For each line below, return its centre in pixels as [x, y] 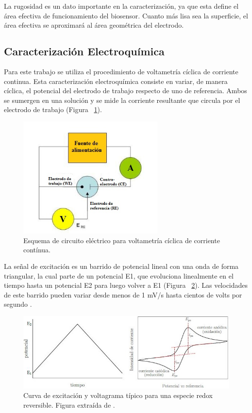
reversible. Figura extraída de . [69, 405]
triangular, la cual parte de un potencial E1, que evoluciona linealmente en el [119, 275]
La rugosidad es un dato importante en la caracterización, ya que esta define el [121, 6]
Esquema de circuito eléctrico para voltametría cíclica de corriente [122, 240]
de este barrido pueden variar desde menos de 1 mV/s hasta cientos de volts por [123, 294]
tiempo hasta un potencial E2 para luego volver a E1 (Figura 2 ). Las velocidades [126, 285]
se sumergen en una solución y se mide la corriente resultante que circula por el [122, 100]
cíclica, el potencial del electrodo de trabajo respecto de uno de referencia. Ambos [126, 91]
